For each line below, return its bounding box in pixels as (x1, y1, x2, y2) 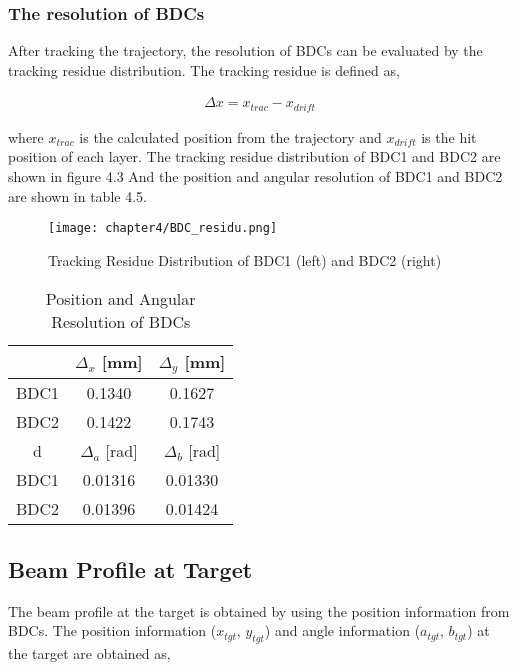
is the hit (421, 126, 477, 147)
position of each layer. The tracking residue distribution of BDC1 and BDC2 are (8, 146, 501, 167)
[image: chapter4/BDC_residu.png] (48, 221, 278, 236)
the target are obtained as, (8, 643, 171, 664)
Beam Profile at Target (8, 553, 253, 584)
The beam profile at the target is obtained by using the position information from (8, 600, 510, 621)
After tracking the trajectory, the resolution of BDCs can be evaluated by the (8, 40, 483, 61)
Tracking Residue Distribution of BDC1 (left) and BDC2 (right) (48, 249, 442, 270)
